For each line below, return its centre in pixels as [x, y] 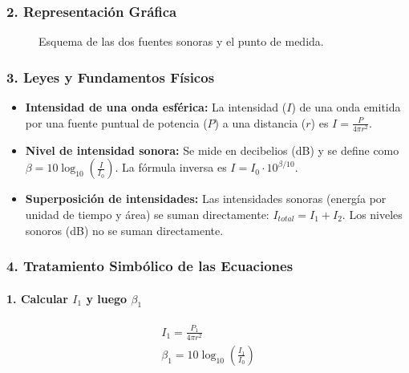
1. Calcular [37, 298]
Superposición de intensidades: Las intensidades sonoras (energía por [206, 199]
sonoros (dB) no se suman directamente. [124, 230]
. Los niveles [372, 214]
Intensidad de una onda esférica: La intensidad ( [156, 107]
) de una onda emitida [346, 107]
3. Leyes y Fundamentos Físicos [111, 77]
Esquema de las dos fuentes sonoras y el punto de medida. [181, 41]
